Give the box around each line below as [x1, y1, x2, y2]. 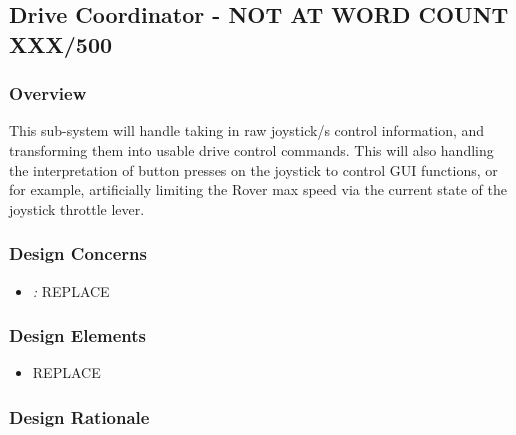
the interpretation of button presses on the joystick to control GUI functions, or [9, 159, 498, 180]
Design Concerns [9, 241, 147, 266]
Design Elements [9, 323, 146, 348]
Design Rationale [9, 404, 150, 429]
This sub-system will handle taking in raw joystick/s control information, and [9, 120, 485, 141]
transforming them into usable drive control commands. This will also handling [9, 139, 494, 160]
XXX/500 [9, 28, 113, 59]
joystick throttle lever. [9, 198, 145, 219]
